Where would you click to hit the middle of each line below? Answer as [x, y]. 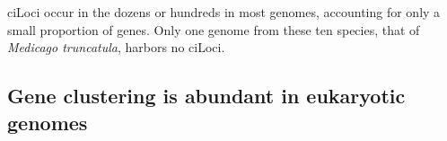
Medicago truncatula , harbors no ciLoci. [116, 47]
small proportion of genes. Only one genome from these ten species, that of [214, 29]
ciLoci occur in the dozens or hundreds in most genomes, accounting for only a [224, 12]
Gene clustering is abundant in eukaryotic [206, 96]
